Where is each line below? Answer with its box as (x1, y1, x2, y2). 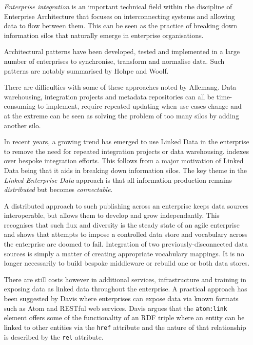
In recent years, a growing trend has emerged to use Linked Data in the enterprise (4, 136, 249, 147)
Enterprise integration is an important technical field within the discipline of (4, 1, 233, 11)
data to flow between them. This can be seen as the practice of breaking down (4, 20, 237, 31)
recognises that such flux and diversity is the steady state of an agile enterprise (4, 219, 240, 230)
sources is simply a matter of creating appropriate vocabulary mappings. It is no (4, 248, 244, 258)
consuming (4, 101, 36, 111)
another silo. (4, 120, 41, 130)
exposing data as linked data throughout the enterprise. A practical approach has (4, 284, 247, 294)
